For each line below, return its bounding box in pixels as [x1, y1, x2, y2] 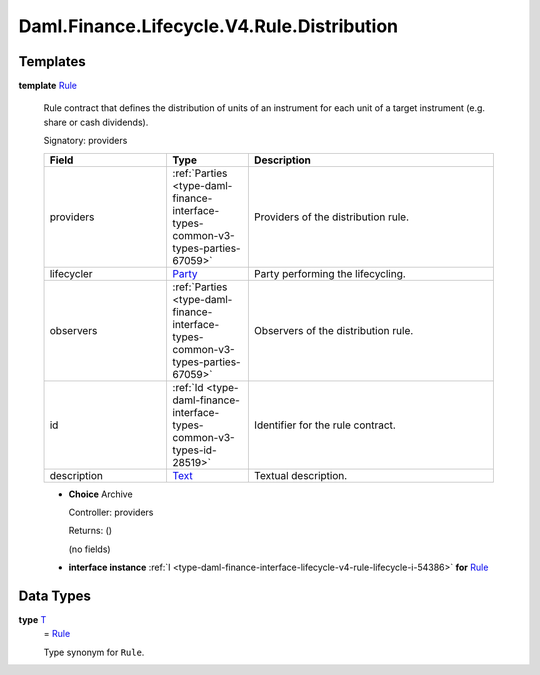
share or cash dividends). [43, 116, 149, 128]
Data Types [18, 588, 92, 604]
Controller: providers [68, 506, 154, 519]
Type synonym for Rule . [43, 646, 145, 658]
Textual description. [253, 468, 348, 482]
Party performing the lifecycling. [253, 266, 407, 280]
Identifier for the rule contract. [253, 418, 397, 432]
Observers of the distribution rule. [253, 323, 414, 337]
